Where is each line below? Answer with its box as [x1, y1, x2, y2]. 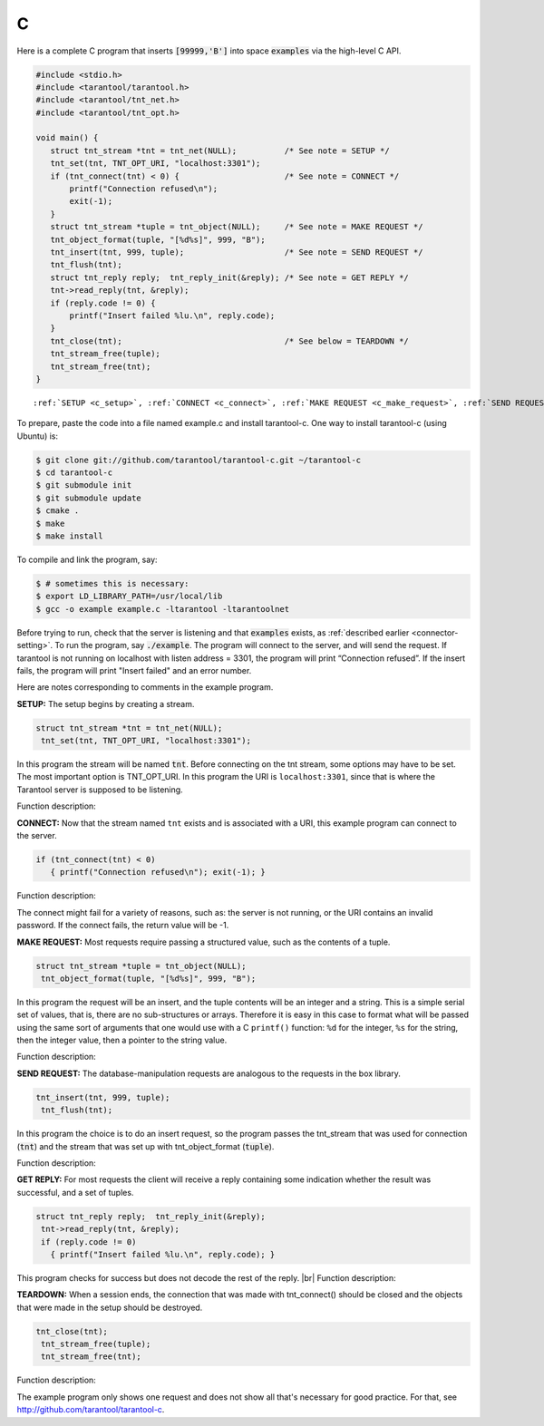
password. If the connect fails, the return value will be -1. [16, 920, 229, 931]
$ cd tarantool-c [35, 468, 113, 478]
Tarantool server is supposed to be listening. [16, 784, 183, 795]
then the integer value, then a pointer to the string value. [16, 1034, 228, 1046]
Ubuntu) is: [16, 431, 59, 441]
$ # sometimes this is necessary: [35, 578, 189, 588]
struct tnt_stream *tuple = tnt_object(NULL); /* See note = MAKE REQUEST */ [50, 222, 423, 232]
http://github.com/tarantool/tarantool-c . [16, 1404, 165, 1415]
